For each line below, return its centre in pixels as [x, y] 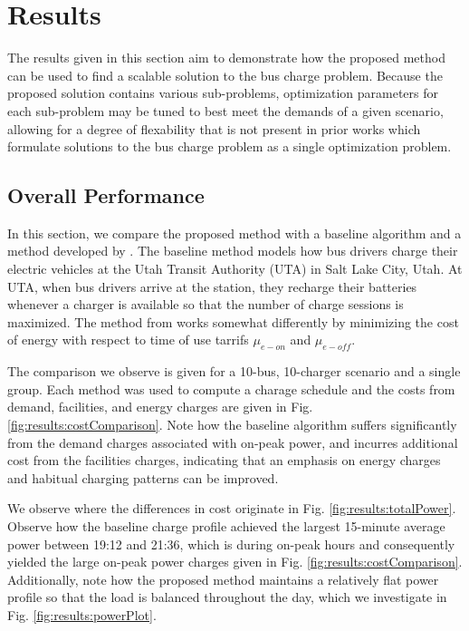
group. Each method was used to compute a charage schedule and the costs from [231, 388]
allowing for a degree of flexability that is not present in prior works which [214, 128]
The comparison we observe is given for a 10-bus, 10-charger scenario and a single [234, 371]
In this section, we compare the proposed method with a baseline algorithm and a [234, 233]
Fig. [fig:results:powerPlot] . [82, 614]
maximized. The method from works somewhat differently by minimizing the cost [233, 321]
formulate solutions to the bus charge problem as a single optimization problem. [230, 146]
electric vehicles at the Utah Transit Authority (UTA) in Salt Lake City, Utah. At [235, 269]
